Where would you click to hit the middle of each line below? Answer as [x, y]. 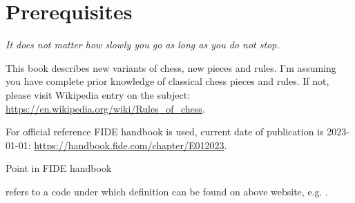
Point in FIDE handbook [59, 168]
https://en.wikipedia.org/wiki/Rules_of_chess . [105, 108]
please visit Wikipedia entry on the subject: [98, 94]
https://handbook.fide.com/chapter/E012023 [129, 145]
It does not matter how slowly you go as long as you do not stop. [143, 45]
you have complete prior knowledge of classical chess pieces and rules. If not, [167, 81]
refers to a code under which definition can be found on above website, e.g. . [167, 191]
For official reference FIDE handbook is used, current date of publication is [165, 132]
